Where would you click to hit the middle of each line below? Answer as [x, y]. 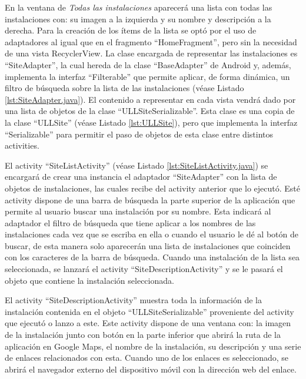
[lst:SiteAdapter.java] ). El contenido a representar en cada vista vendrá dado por [150, 99]
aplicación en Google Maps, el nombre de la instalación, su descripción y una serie [153, 346]
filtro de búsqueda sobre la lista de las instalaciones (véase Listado [124, 88]
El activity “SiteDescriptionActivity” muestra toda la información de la [134, 300]
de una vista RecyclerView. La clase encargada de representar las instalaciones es [151, 53]
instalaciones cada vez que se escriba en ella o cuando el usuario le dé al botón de [152, 234]
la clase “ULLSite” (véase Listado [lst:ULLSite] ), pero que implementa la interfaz [151, 122]
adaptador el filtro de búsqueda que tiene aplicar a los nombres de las [130, 222]
